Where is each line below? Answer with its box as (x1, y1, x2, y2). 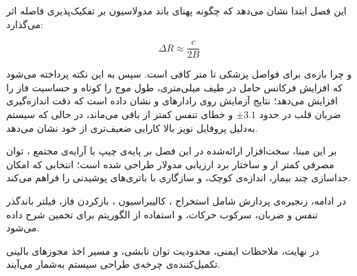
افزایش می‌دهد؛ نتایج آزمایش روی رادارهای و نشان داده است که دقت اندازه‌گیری (6, 93, 338, 108)
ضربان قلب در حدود (259, 107, 341, 122)
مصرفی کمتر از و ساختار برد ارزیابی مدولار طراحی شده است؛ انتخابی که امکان (6, 157, 334, 171)
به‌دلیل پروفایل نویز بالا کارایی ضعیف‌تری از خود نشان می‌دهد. (6, 120, 258, 135)
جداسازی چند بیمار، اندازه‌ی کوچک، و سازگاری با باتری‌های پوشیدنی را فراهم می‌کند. (6, 170, 351, 185)
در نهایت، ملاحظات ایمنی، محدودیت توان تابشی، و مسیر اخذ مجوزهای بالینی (6, 243, 319, 257)
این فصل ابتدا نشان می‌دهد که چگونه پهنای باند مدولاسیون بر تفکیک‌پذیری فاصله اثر (6, 3, 347, 17)
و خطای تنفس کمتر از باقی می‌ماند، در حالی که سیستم (6, 107, 233, 122)
